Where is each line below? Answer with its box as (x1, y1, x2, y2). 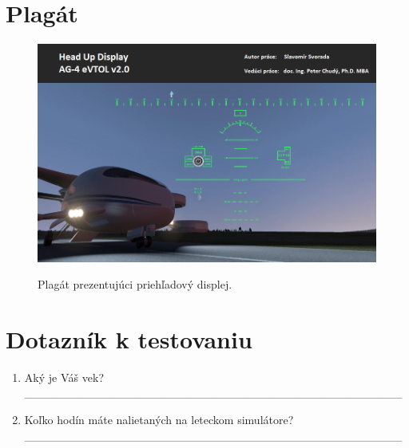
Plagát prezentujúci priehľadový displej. (38, 276, 232, 293)
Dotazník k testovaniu (6, 322, 252, 355)
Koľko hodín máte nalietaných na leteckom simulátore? (24, 411, 294, 428)
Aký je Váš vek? (24, 368, 105, 385)
